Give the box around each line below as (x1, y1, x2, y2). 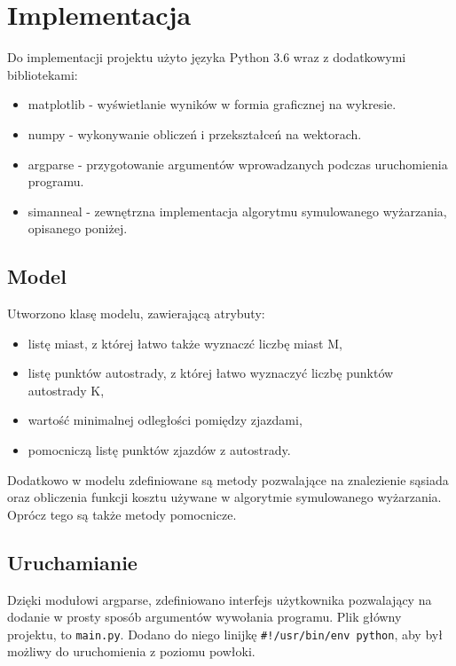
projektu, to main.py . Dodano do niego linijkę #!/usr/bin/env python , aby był (7, 624, 443, 643)
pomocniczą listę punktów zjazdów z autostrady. (28, 441, 291, 459)
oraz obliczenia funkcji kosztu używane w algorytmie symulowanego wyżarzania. (7, 488, 442, 506)
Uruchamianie (7, 548, 138, 576)
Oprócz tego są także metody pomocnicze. (7, 505, 237, 523)
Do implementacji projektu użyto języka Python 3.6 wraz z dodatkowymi (7, 48, 406, 67)
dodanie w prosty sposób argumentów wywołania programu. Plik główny (7, 607, 402, 626)
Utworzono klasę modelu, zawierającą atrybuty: (7, 304, 265, 323)
